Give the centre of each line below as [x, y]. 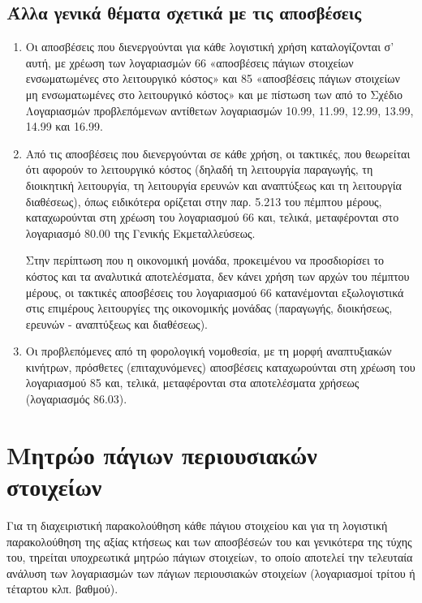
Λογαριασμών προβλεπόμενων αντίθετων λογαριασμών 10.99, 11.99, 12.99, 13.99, [220, 110]
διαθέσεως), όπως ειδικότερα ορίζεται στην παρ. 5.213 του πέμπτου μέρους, [204, 201]
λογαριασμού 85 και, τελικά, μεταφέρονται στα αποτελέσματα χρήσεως [192, 383]
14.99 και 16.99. [64, 126]
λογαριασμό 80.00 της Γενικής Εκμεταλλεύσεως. [140, 233]
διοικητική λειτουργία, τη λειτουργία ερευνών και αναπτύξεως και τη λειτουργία [213, 185]
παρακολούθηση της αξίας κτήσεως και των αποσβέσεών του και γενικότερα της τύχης [209, 541]
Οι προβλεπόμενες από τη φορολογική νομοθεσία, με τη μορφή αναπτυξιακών [209, 351]
